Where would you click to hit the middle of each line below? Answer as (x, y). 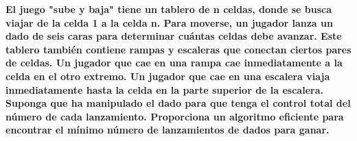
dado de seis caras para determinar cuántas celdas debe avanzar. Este (174, 36)
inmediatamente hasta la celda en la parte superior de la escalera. (164, 89)
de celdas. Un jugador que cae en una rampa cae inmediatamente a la (174, 63)
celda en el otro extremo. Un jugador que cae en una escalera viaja (168, 76)
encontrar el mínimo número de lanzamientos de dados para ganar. (168, 130)
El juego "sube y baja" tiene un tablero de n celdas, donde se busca (169, 9)
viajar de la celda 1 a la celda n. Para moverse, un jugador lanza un (169, 22)
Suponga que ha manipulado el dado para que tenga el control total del (178, 103)
